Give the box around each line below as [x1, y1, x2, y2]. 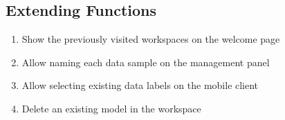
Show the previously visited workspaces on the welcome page [21, 32, 280, 46]
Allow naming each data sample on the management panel [21, 54, 270, 69]
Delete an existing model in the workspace [21, 101, 201, 115]
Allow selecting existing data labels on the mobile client [21, 78, 259, 92]
